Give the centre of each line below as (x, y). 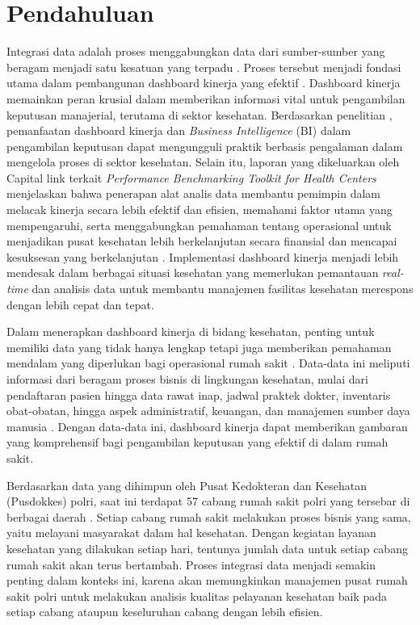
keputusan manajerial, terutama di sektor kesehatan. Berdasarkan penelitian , (199, 114)
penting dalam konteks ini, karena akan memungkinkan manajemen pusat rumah (207, 580)
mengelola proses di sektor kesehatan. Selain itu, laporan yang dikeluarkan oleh (203, 162)
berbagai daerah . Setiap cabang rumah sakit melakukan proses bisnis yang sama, (209, 516)
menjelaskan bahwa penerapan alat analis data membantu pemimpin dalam (193, 193)
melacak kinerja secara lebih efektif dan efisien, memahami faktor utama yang (199, 210)
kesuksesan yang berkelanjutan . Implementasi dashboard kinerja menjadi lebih (203, 256)
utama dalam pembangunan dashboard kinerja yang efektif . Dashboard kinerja (204, 83)
